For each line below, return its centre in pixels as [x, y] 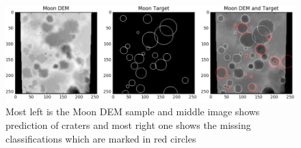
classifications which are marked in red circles [101, 138]
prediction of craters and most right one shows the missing [128, 124]
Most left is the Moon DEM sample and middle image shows [133, 112]
